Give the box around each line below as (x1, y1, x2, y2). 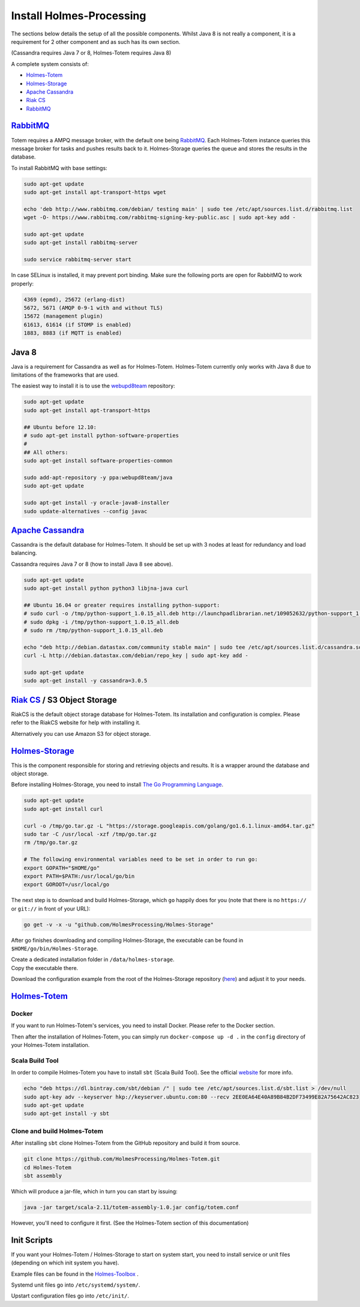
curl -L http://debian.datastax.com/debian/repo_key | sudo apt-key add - (23, 652, 249, 659)
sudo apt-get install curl (23, 805, 103, 812)
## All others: (23, 449, 68, 456)
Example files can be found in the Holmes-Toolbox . (11, 1270, 139, 1278)
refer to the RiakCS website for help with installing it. (11, 719, 141, 726)
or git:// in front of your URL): (11, 905, 91, 912)
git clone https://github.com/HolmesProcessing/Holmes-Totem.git (23, 1156, 220, 1162)
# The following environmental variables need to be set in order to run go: (23, 856, 258, 863)
